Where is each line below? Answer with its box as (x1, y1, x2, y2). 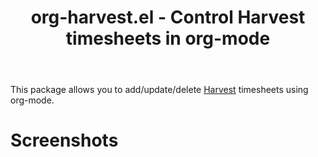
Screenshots (10, 129, 119, 152)
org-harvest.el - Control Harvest (30, 6, 306, 29)
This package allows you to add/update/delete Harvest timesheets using (10, 84, 309, 96)
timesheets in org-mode (65, 27, 271, 50)
